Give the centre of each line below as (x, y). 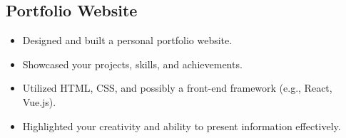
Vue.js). (39, 101)
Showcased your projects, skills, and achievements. (132, 64)
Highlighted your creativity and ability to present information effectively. (182, 126)
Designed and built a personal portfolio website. (127, 40)
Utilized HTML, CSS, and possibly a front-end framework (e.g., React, (177, 88)
